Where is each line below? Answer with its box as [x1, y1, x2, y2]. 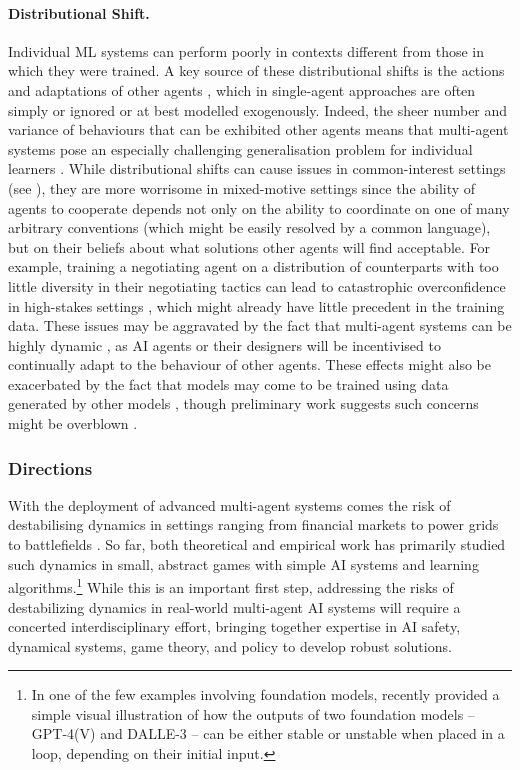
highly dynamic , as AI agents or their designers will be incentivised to [8, 334, 441, 355]
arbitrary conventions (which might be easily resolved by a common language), [8, 217, 491, 238]
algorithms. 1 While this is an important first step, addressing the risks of [8, 574, 454, 597]
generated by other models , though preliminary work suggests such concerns [8, 393, 479, 414]
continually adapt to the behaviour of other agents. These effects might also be [8, 354, 491, 375]
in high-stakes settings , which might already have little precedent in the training [8, 295, 505, 316]
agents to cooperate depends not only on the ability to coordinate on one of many [8, 197, 510, 218]
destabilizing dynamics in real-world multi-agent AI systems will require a [8, 596, 461, 617]
